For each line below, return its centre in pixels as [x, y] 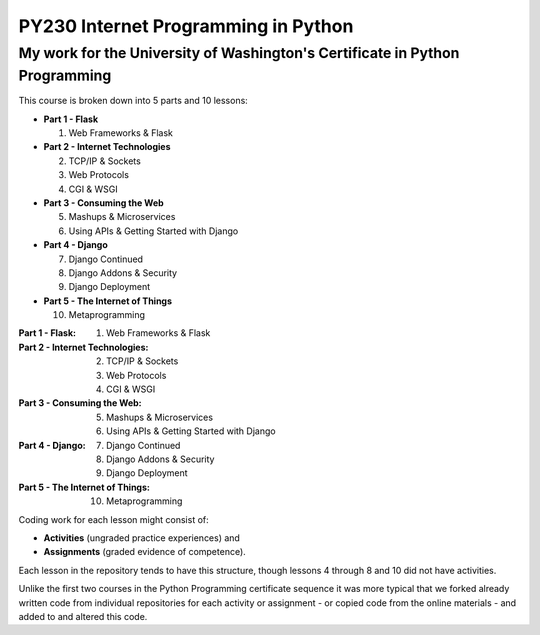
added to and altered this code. [83, 616]
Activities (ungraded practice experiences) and [141, 537]
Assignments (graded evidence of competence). [145, 552]
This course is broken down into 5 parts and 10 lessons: [133, 101]
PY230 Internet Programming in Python [186, 26]
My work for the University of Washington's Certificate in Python [239, 53]
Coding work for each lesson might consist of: [113, 519]
